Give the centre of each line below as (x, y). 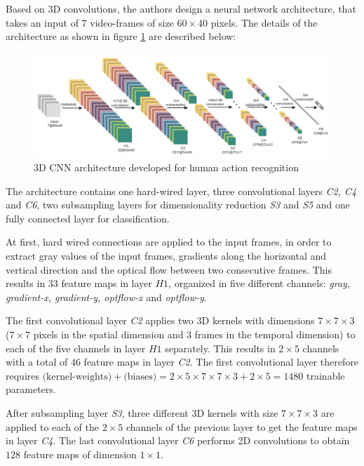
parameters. (31, 389)
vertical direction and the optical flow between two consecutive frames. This (169, 269)
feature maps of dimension (80, 454)
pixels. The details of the (264, 22)
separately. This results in (220, 348)
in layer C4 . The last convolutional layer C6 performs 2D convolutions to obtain (178, 440)
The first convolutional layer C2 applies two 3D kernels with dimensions (160, 320)
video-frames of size (132, 22)
